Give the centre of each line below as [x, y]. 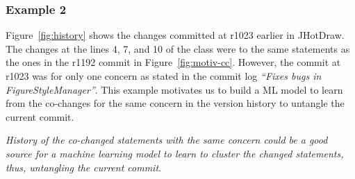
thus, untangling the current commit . [83, 167]
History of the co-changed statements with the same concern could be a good [167, 140]
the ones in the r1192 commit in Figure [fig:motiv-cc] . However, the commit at [173, 62]
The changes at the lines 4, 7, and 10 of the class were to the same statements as [178, 48]
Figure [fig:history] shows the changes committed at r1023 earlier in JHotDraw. [175, 35]
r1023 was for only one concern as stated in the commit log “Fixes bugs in [164, 76]
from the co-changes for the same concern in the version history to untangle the [175, 103]
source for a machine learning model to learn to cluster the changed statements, [175, 153]
